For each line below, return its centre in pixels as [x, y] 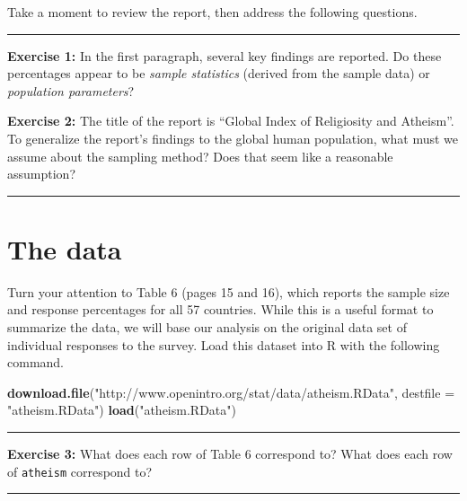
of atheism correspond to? [80, 471]
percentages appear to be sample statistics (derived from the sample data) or [219, 73]
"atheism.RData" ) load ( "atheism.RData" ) [122, 410]
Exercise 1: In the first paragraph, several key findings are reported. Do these [225, 55]
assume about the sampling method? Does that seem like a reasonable [200, 156]
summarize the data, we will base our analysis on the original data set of [207, 327]
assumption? [41, 174]
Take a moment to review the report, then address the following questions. [212, 12]
